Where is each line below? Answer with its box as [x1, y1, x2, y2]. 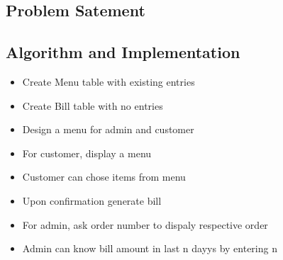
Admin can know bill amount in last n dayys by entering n [22, 241, 277, 256]
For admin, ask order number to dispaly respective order [22, 217, 268, 232]
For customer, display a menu [22, 145, 152, 160]
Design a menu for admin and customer [22, 122, 194, 137]
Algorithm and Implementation [6, 41, 240, 63]
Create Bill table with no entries [22, 98, 163, 113]
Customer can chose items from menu [22, 169, 186, 184]
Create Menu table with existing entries [22, 74, 195, 89]
